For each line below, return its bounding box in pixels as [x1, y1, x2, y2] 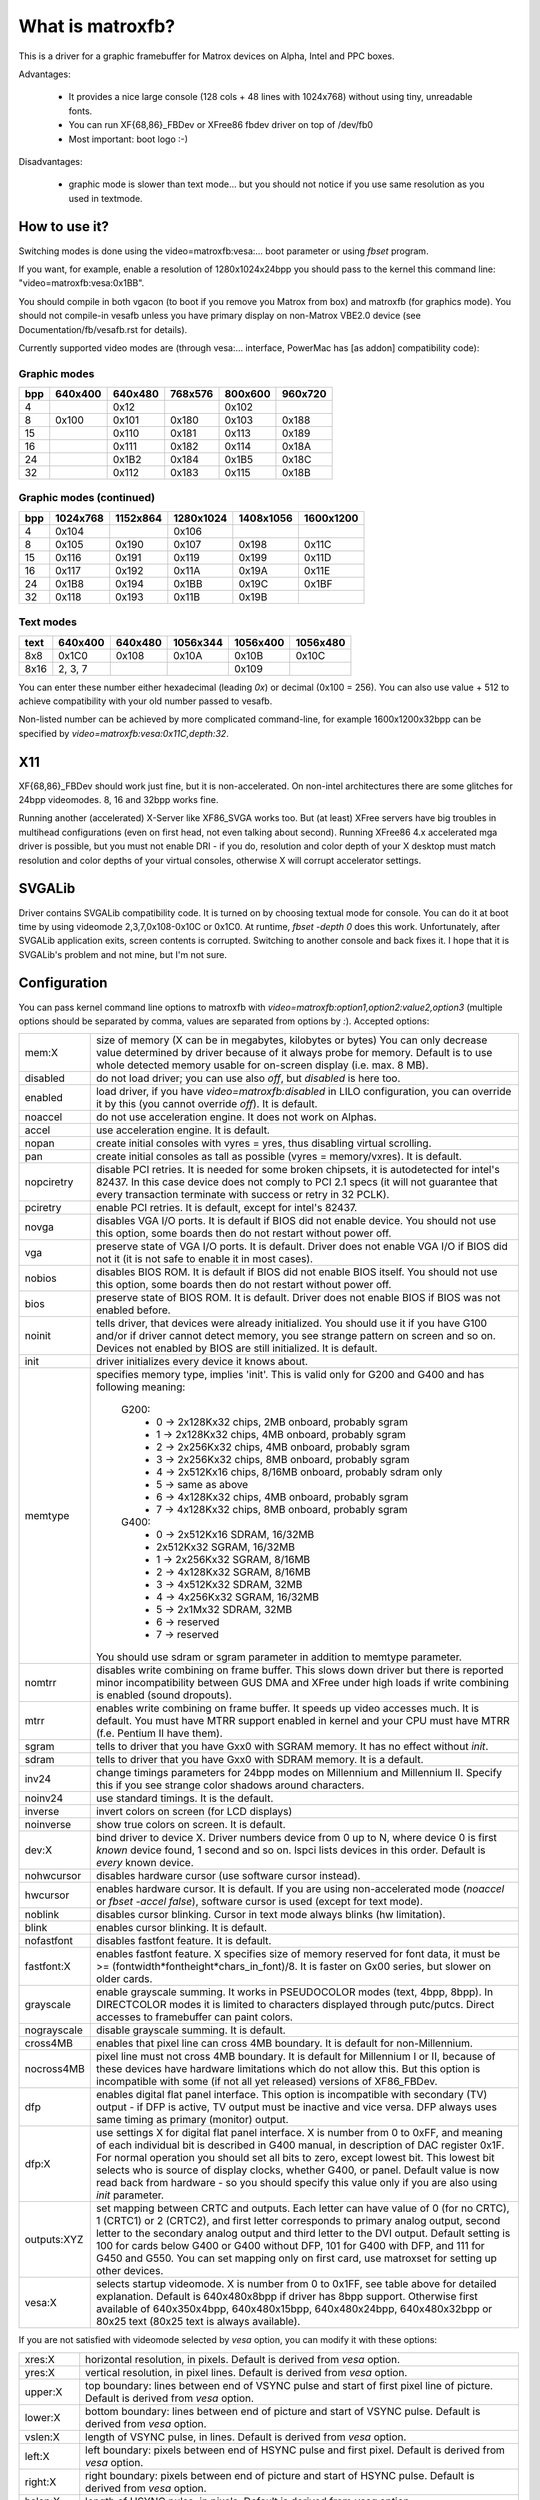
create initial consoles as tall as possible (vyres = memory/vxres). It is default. [95, 1150, 462, 1164]
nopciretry [24, 1175, 74, 1189]
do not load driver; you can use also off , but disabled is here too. [95, 1071, 401, 1085]
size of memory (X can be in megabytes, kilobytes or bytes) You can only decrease [95, 1033, 488, 1047]
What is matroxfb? [18, 15, 176, 37]
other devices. [95, 2264, 164, 2278]
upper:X [24, 2385, 63, 2399]
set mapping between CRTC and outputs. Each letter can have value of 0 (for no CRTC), [95, 2201, 510, 2215]
